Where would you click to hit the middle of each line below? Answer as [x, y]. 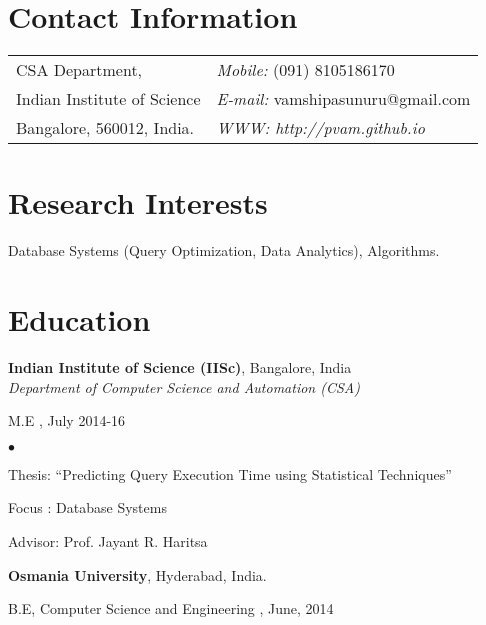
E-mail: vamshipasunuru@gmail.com [343, 99]
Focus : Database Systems [87, 507]
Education [79, 319]
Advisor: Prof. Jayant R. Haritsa [108, 540]
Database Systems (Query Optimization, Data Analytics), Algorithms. [224, 250]
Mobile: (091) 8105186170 [305, 70]
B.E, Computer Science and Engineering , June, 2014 [171, 608]
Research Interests [138, 202]
